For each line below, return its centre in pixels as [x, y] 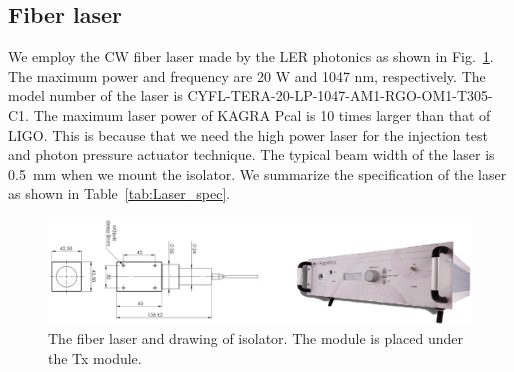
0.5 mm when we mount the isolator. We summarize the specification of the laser [257, 173]
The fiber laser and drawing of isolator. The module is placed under [256, 338]
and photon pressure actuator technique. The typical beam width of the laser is [251, 154]
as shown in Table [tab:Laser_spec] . [119, 193]
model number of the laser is [95, 95]
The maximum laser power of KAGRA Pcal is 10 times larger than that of [262, 114]
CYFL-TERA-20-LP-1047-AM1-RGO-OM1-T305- [340, 95]
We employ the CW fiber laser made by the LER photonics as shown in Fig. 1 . [251, 56]
